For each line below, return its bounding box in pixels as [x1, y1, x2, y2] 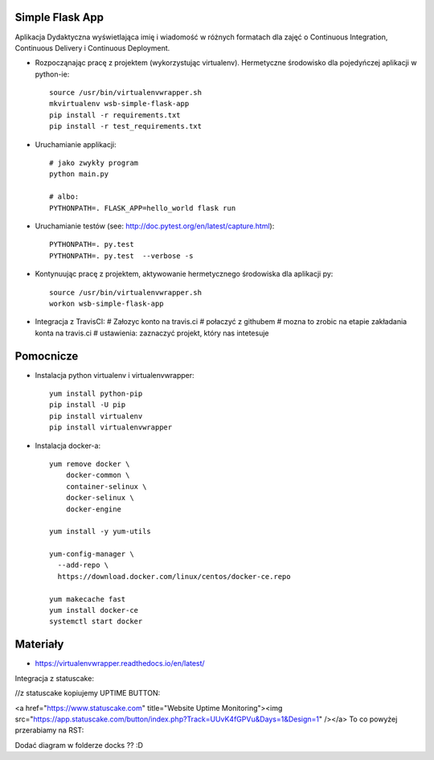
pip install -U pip [49, 401, 126, 409]
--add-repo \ [57, 561, 109, 570]
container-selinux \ [65, 482, 147, 491]
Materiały [14, 638, 64, 651]
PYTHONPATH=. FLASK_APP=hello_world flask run [49, 203, 236, 212]
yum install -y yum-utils [49, 527, 152, 536]
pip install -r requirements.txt [49, 110, 181, 120]
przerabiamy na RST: [14, 725, 84, 735]
